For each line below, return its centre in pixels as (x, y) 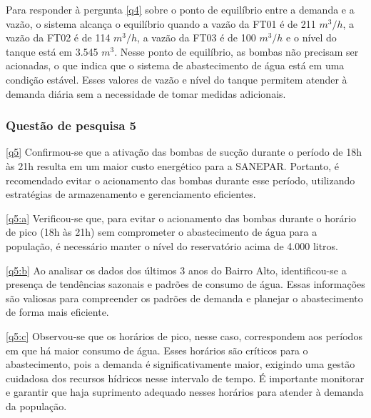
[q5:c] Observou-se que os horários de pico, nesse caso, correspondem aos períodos (184, 335)
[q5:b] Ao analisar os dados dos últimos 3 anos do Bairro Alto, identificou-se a (176, 270)
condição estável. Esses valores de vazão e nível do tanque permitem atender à (177, 79)
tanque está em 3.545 (52, 51)
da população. (36, 405)
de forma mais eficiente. (57, 312)
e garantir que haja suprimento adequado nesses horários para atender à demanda (185, 392)
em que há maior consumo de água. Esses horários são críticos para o (157, 350)
